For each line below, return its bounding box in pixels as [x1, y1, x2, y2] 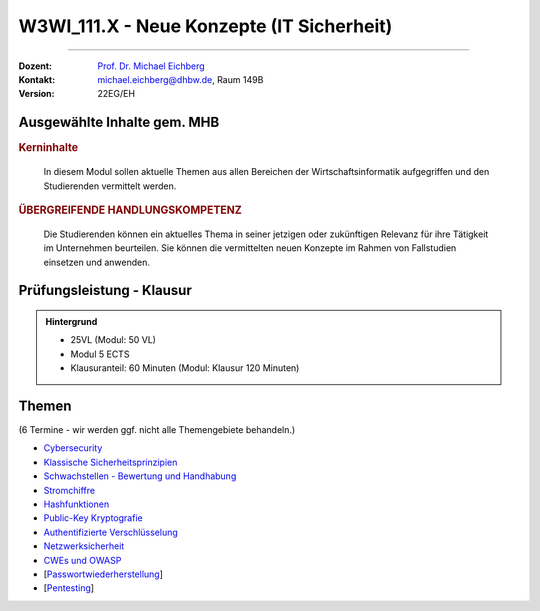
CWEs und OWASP [43, 554, 122, 566]
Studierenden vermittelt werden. [43, 180, 177, 192]
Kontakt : [18, 73, 56, 85]
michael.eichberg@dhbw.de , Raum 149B [97, 73, 264, 85]
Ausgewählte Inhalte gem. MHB [18, 114, 220, 131]
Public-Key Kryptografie [43, 512, 144, 524]
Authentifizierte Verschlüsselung [43, 526, 179, 538]
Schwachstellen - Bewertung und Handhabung [43, 470, 237, 482]
